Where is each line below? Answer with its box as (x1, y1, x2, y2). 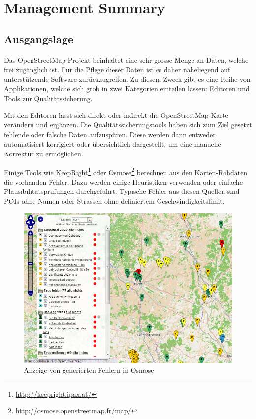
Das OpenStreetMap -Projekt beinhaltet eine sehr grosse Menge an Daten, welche (4, 54, 249, 65)
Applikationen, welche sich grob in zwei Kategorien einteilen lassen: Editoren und (4, 83, 250, 94)
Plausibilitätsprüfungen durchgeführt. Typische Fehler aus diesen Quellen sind (4, 186, 240, 196)
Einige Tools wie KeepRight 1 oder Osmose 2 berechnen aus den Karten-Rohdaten (4, 165, 248, 177)
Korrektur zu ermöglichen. (4, 148, 83, 158)
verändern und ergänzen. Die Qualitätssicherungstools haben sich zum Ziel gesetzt (4, 119, 252, 130)
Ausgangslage (4, 31, 73, 46)
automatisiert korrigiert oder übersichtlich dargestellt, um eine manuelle (4, 139, 221, 149)
